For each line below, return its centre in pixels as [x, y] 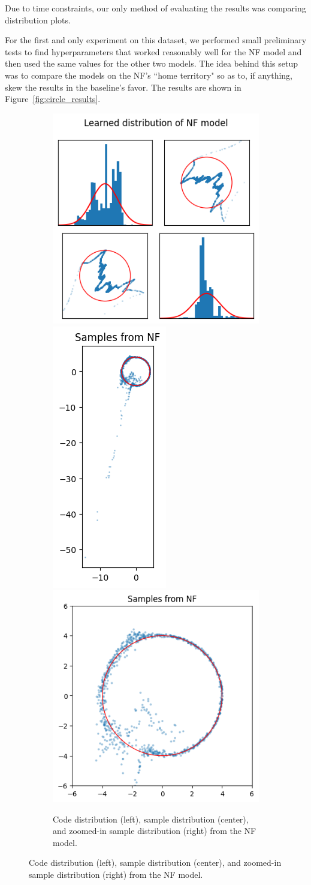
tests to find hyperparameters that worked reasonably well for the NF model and [153, 51]
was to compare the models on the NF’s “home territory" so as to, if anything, [149, 75]
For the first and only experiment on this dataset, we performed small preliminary [156, 40]
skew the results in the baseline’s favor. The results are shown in [123, 87]
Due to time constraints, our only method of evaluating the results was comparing [155, 8]
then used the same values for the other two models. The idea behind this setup [151, 63]
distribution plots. [38, 20]
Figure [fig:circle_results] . [53, 99]
